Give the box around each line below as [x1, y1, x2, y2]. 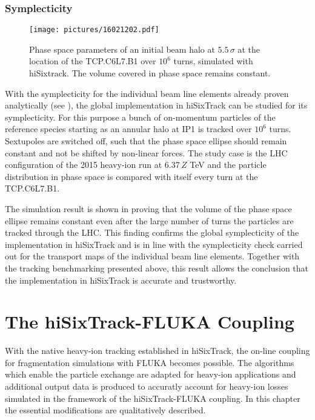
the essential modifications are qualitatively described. [5, 404, 206, 416]
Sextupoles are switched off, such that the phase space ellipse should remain [5, 135, 287, 147]
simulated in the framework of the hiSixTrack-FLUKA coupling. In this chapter [5, 392, 300, 404]
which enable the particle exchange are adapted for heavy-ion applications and [5, 368, 296, 381]
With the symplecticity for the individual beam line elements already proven [5, 87, 289, 99]
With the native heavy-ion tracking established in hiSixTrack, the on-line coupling [5, 344, 310, 357]
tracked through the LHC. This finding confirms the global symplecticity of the [5, 226, 299, 239]
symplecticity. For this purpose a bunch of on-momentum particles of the [5, 110, 276, 123]
